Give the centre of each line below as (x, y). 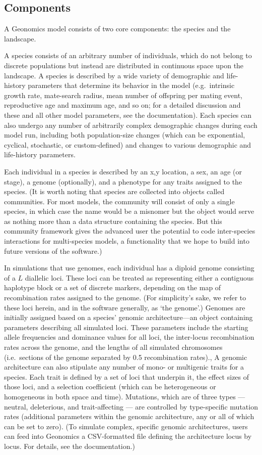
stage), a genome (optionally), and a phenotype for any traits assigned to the (123, 181)
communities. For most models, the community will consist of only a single (119, 201)
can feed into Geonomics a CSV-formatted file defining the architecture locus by (128, 436)
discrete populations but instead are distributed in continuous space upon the (124, 65)
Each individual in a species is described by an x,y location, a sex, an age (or (123, 171)
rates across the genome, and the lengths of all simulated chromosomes (113, 347)
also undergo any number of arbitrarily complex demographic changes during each (131, 125)
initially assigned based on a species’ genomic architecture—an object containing (128, 317)
